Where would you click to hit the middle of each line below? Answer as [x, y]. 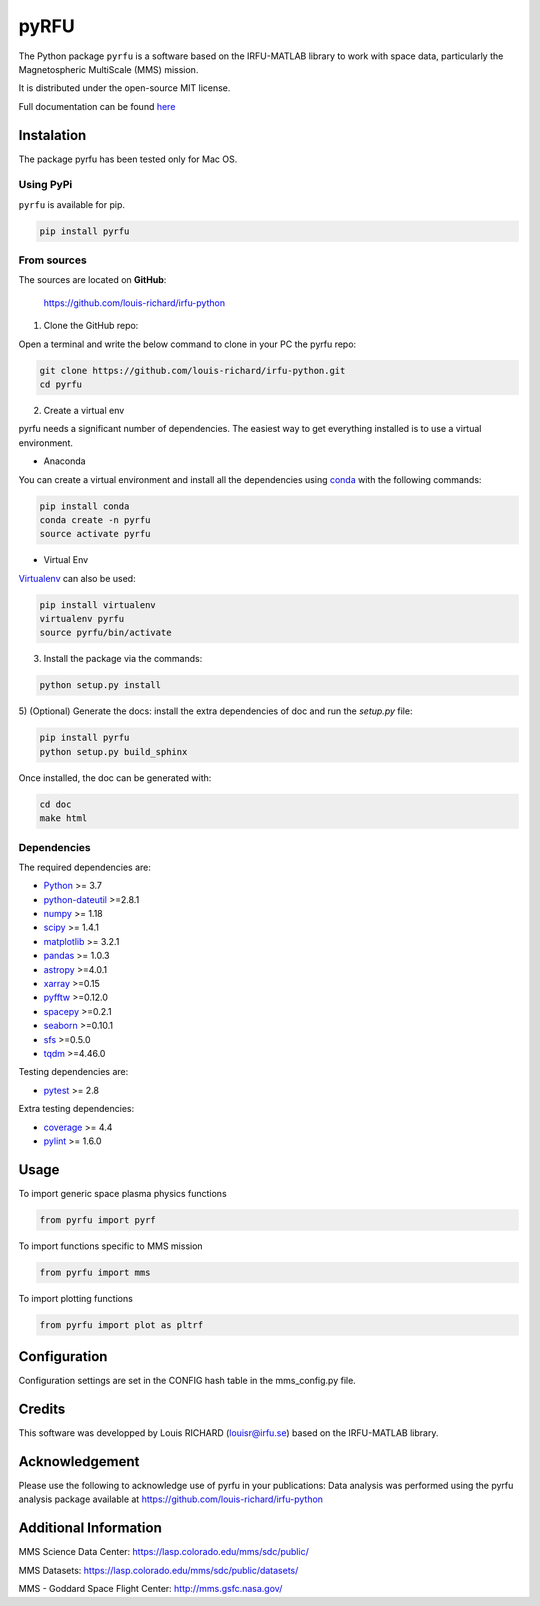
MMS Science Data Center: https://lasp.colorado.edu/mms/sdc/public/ [163, 1552]
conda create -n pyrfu [95, 519]
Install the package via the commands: [123, 659]
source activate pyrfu [95, 534]
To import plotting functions [76, 1298]
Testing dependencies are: [73, 1072]
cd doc [55, 804]
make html [63, 818]
